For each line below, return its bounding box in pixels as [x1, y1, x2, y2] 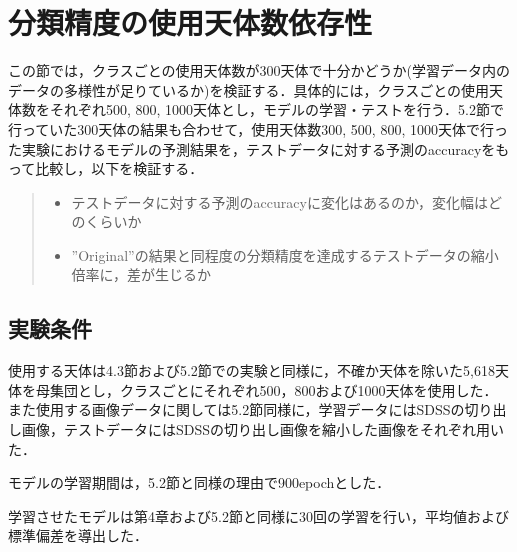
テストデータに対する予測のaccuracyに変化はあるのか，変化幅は [71, 191, 489, 212]
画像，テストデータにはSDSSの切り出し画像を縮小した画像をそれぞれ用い [21, 419, 505, 440]
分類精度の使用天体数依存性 [8, 2, 373, 43]
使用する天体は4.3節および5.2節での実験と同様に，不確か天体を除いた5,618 [8, 360, 495, 381]
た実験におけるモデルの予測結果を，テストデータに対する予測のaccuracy [8, 138, 482, 159]
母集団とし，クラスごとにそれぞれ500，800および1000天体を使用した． [35, 379, 498, 400]
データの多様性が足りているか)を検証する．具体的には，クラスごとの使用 [8, 79, 490, 100]
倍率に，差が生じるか [71, 264, 211, 285]
